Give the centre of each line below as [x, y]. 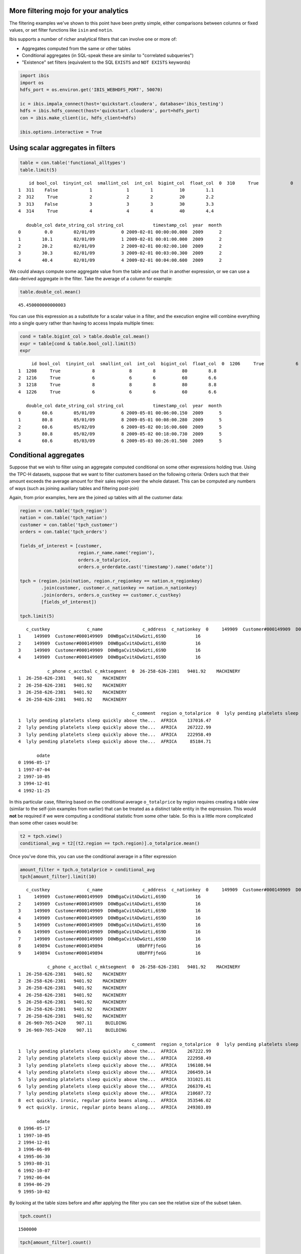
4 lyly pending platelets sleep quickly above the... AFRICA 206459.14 [115, 1072]
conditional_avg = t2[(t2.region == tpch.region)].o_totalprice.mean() [110, 843]
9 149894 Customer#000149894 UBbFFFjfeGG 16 [109, 953]
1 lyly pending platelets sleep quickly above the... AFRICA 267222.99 [115, 1051]
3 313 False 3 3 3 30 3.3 [116, 204]
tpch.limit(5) [37, 616]
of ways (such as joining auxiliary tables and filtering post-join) [74, 488]
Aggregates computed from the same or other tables [76, 48]
